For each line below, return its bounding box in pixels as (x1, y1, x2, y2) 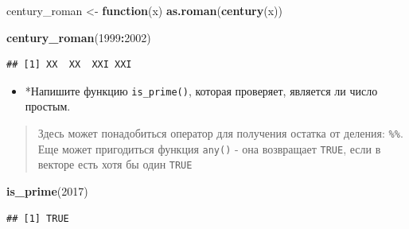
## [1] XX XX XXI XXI (6, 59, 132, 71)
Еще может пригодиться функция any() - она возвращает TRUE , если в (37, 140, 381, 157)
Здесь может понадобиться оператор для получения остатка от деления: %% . (37, 125, 403, 142)
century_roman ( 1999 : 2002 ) (6, 29, 151, 45)
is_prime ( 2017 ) (6, 183, 88, 199)
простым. (25, 98, 71, 114)
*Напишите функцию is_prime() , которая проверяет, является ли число (25, 82, 378, 99)
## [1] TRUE (6, 212, 69, 224)
